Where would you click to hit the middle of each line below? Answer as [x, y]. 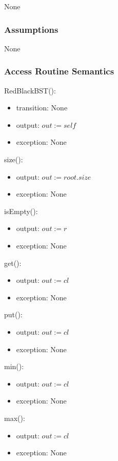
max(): [15, 418]
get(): [13, 263]
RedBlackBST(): [30, 90]
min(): [14, 366]
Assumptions [31, 29]
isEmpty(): [21, 211]
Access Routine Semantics [59, 71]
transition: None [42, 108]
